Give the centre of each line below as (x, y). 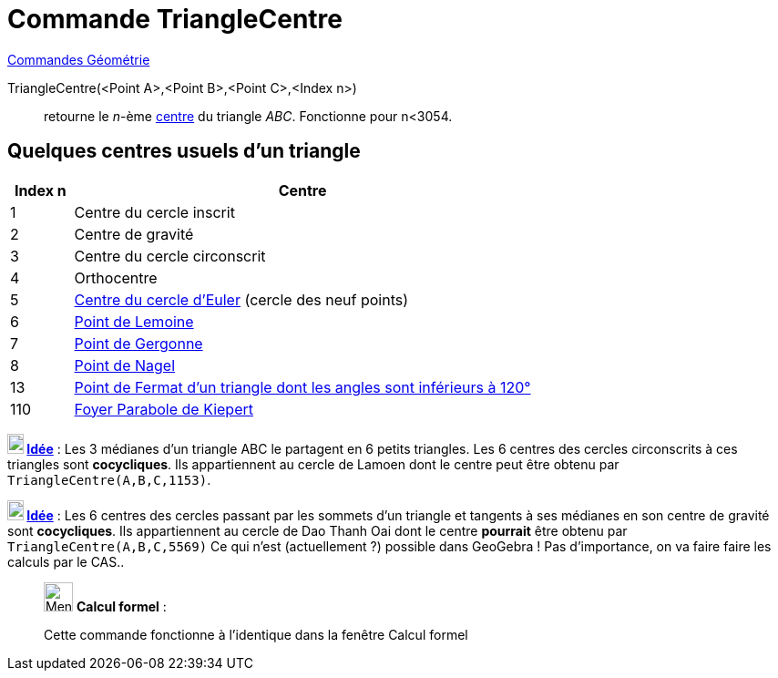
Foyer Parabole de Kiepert (164, 409)
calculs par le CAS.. (66, 561)
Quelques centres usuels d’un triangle (184, 151)
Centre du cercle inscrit (154, 212)
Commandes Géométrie (79, 59)
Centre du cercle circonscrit (170, 256)
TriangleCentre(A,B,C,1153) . (109, 479)
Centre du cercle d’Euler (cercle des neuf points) (241, 299)
